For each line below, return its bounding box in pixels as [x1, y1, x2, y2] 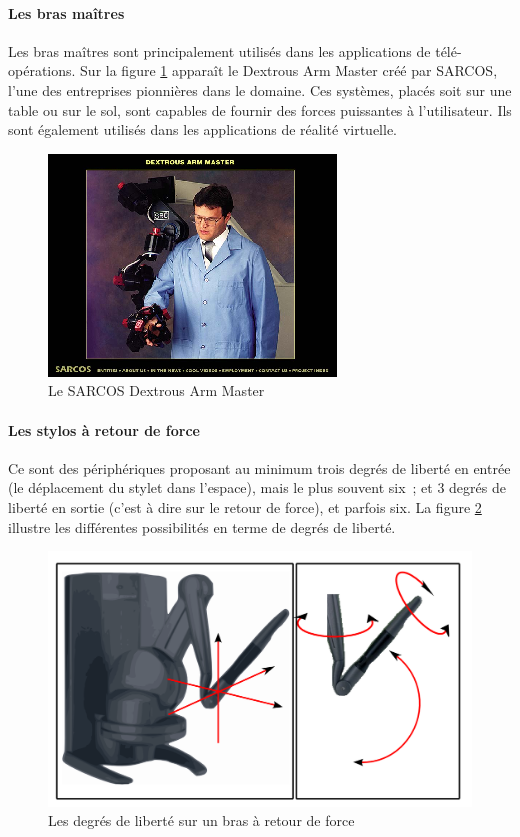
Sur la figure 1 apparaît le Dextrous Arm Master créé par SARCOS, [80, 60, 498, 81]
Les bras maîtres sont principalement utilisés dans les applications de [8, 40, 431, 61]
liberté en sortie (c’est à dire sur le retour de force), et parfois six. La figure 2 [8, 496, 482, 517]
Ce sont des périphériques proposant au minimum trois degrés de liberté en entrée [8, 457, 511, 478]
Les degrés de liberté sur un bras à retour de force [48, 810, 355, 831]
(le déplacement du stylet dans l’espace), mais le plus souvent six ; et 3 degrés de [8, 477, 506, 498]
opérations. [8, 60, 76, 81]
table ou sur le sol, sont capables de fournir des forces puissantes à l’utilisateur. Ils [8, 99, 512, 120]
